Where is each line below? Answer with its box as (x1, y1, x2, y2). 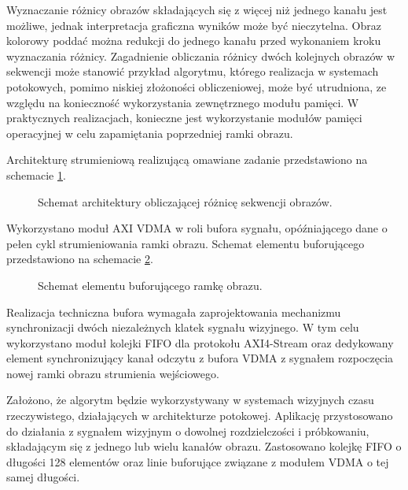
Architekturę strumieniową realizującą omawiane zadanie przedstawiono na (6, 151, 368, 168)
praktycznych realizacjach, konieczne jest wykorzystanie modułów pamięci (6, 110, 362, 126)
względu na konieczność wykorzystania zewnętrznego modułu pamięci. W (6, 94, 359, 110)
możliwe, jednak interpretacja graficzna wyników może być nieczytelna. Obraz (6, 17, 381, 33)
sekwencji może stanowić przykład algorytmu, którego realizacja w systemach (6, 63, 379, 80)
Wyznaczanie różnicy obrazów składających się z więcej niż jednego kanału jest (6, 2, 388, 17)
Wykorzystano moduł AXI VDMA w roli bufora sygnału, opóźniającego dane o (6, 220, 388, 236)
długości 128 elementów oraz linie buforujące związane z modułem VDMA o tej (6, 453, 389, 470)
